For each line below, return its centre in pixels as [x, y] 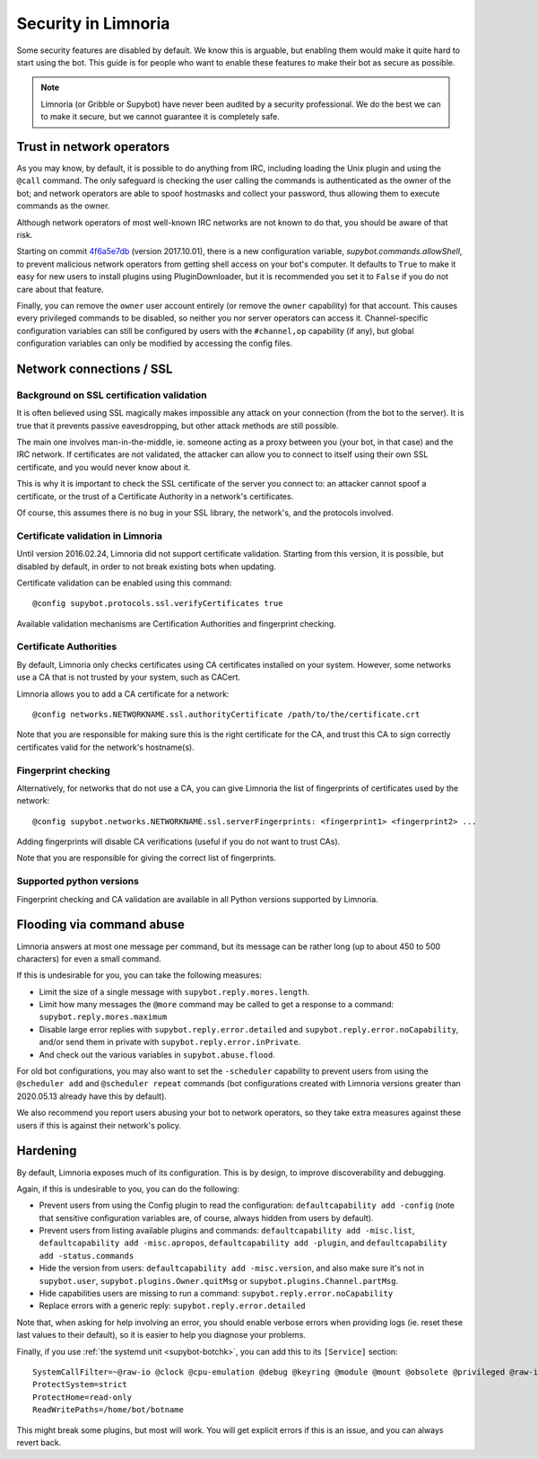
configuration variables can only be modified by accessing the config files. [155, 343]
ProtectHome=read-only [82, 1397]
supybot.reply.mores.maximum [103, 1017]
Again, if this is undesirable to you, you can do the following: [128, 1189]
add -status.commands [87, 1256]
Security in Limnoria [93, 23]
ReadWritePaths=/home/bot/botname [108, 1410]
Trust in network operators [93, 147]
